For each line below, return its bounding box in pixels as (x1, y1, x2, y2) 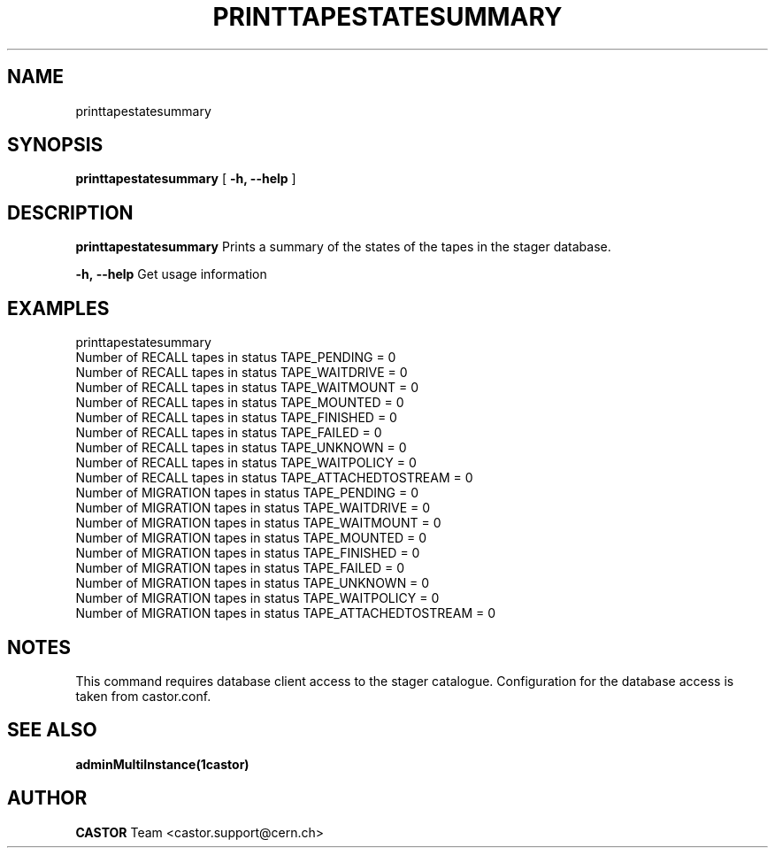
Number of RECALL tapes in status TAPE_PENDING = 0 (75, 350, 396, 366)
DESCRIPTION (7, 201, 134, 224)
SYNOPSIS (7, 134, 104, 157)
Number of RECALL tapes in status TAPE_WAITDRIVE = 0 (75, 365, 408, 381)
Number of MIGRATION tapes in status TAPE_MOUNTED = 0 (75, 530, 427, 546)
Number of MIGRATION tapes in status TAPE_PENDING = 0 (75, 485, 418, 501)
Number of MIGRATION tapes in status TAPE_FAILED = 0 (75, 560, 405, 576)
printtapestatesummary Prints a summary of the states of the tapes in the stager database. (75, 239, 611, 255)
